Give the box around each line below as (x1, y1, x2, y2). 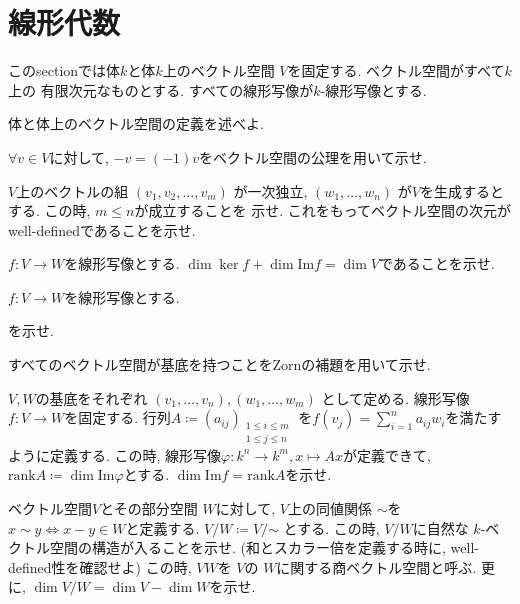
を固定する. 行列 (64, 407, 171, 428)
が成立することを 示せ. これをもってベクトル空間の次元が (134, 200, 511, 221)
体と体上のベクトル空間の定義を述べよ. (8, 113, 264, 134)
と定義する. (125, 517, 200, 538)
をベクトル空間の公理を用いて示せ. (199, 146, 427, 167)
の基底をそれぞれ (35, 387, 148, 408)
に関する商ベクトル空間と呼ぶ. (276, 556, 477, 577)
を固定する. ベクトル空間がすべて (287, 60, 505, 81)
